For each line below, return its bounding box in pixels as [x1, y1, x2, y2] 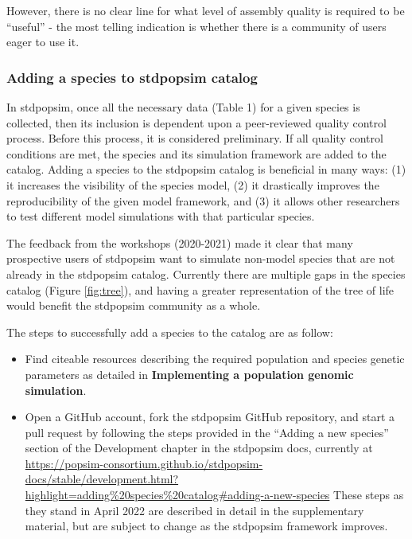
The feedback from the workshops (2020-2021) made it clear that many [6, 234, 353, 251]
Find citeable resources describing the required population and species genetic [25, 350, 405, 367]
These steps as [333, 486, 404, 503]
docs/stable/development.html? [25, 471, 179, 487]
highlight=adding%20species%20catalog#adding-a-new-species [25, 486, 330, 503]
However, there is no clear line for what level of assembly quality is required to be [6, 2, 405, 18]
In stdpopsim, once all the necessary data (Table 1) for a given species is [6, 99, 360, 115]
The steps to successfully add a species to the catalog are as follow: [6, 323, 333, 340]
